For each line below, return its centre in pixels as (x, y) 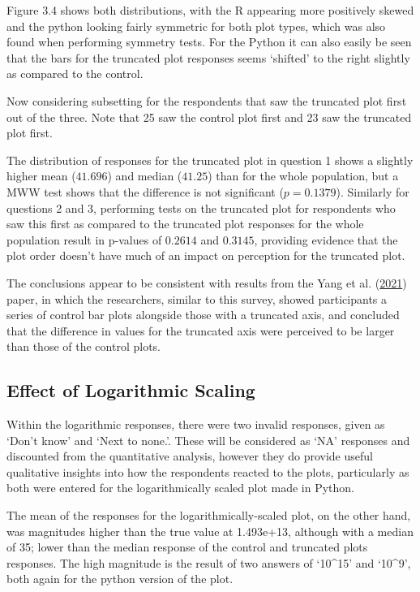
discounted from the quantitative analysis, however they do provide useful (190, 456)
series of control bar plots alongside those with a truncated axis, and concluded (203, 315)
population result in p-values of (84, 239)
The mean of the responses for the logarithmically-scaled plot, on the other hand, (209, 515)
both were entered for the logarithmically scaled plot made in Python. (181, 488)
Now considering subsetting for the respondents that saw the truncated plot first (207, 100)
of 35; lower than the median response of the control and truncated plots (187, 547)
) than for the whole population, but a (303, 176)
